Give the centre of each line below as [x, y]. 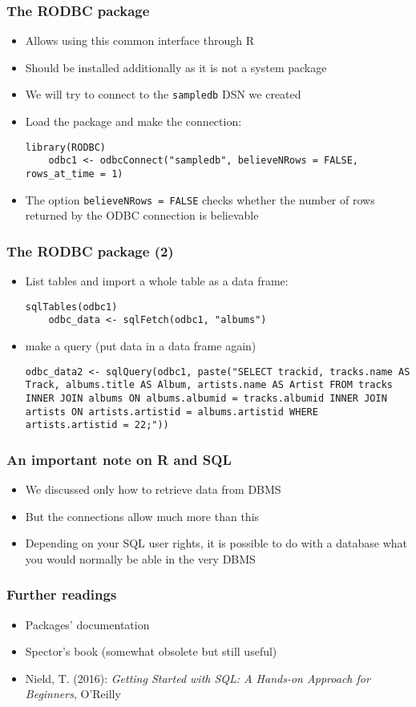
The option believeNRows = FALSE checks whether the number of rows [200, 199]
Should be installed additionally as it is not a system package [176, 67]
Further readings [62, 594]
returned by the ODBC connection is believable [142, 215]
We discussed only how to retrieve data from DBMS [153, 489]
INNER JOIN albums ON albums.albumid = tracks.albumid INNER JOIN [206, 398]
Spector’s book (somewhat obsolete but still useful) [151, 651]
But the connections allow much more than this [142, 516]
